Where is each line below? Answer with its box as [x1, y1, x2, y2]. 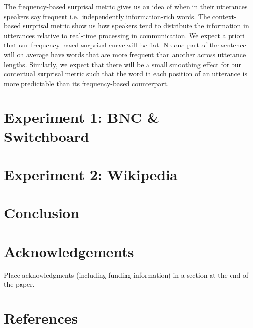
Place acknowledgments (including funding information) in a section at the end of [4, 269, 249, 280]
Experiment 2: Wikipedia [4, 164, 178, 185]
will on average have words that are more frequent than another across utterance [4, 49, 246, 59]
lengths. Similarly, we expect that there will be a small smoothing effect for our [4, 59, 242, 69]
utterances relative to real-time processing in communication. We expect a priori [4, 30, 245, 40]
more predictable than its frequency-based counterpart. [4, 78, 169, 88]
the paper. [4, 279, 35, 289]
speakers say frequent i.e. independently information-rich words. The [4, 11, 211, 21]
